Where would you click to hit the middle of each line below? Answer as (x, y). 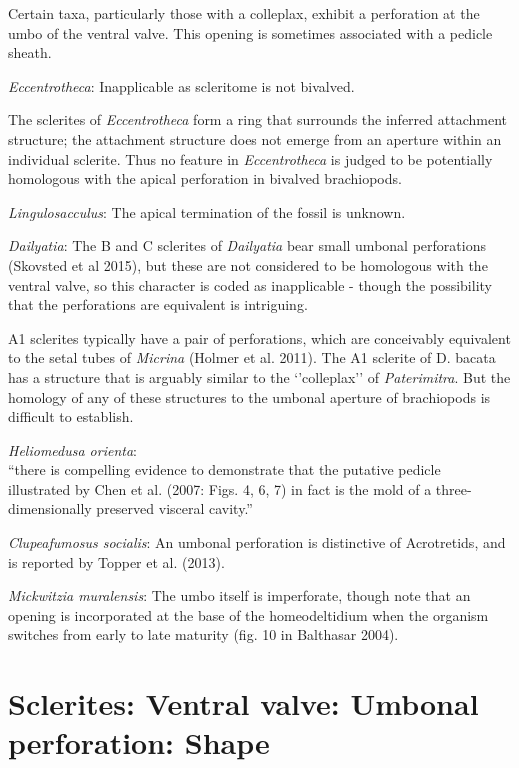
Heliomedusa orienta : (72, 449)
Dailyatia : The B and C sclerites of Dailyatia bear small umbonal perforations (247, 245)
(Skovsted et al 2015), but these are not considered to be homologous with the (248, 264)
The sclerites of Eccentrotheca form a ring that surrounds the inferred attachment (257, 119)
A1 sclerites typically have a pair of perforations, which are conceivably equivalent (259, 337)
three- (453, 488)
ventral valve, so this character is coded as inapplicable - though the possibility (250, 284)
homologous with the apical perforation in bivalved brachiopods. (205, 178)
